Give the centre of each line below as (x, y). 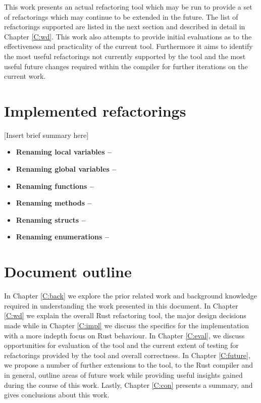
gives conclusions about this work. (57, 395)
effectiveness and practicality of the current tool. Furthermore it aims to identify (128, 46)
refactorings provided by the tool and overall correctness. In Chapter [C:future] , (127, 355)
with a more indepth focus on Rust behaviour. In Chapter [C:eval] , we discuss (124, 335)
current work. (25, 76)
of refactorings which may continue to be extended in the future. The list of (121, 16)
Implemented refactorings (95, 110)
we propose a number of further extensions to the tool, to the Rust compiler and (129, 365)
